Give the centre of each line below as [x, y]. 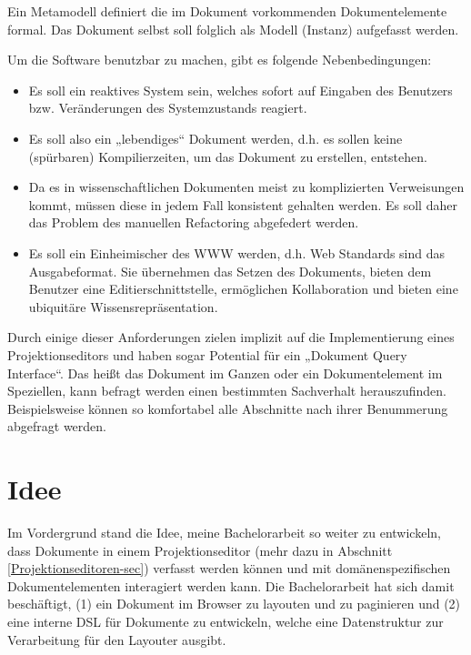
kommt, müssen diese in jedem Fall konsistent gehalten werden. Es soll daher [243, 204]
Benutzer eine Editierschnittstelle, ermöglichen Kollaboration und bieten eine [243, 289]
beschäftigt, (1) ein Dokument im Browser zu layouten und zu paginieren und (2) [234, 604]
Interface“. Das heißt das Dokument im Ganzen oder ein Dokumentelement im [225, 373]
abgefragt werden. [57, 426]
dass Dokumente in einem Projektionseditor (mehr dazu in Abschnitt [200, 550]
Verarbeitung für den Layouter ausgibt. [117, 639]
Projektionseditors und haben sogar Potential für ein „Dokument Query [207, 354]
